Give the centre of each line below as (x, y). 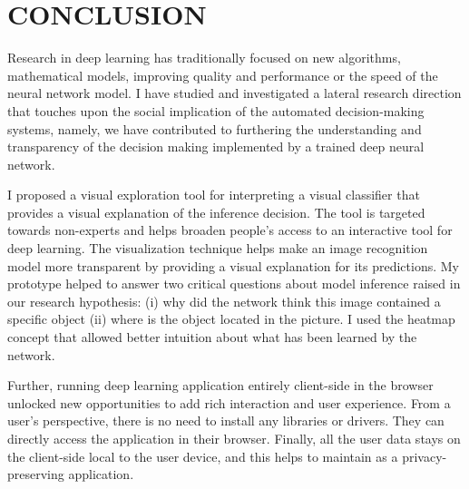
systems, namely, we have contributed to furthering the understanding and (215, 128)
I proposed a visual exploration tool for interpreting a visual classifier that (214, 195)
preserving (36, 474)
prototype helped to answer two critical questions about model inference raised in (234, 284)
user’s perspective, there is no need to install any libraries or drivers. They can (226, 421)
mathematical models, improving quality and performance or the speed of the (223, 75)
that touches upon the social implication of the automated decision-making (216, 110)
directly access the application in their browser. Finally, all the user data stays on (234, 438)
